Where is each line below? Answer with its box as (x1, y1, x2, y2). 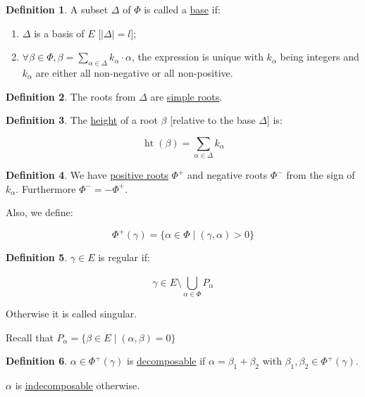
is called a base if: (144, 2, 221, 16)
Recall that (6, 329, 54, 344)
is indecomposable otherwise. (15, 378, 140, 393)
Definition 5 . (6, 250, 68, 265)
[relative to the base (170, 113, 256, 127)
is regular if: (98, 250, 150, 265)
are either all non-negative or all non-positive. (35, 65, 233, 80)
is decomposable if (126, 353, 206, 368)
